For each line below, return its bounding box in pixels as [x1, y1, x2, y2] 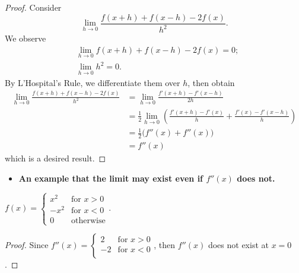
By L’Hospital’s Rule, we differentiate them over [5, 76, 180, 88]
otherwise [71, 216, 106, 225]
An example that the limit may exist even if [18, 172, 203, 184]
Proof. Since [5, 239, 49, 251]
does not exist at [208, 239, 269, 251]
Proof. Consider [5, 1, 62, 13]
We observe [5, 32, 46, 44]
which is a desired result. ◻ [5, 152, 106, 164]
